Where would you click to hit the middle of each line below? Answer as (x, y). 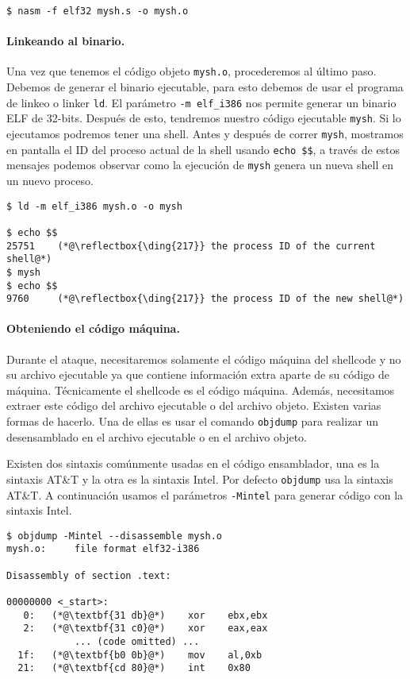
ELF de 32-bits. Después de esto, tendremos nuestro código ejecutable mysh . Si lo (204, 118)
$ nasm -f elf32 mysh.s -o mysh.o (98, 11)
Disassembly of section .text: (89, 575)
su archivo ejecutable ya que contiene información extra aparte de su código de (198, 374)
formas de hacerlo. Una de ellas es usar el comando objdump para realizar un (193, 421)
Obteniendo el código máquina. (93, 328)
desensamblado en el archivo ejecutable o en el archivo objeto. (157, 436)
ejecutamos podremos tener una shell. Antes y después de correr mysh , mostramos (205, 134)
